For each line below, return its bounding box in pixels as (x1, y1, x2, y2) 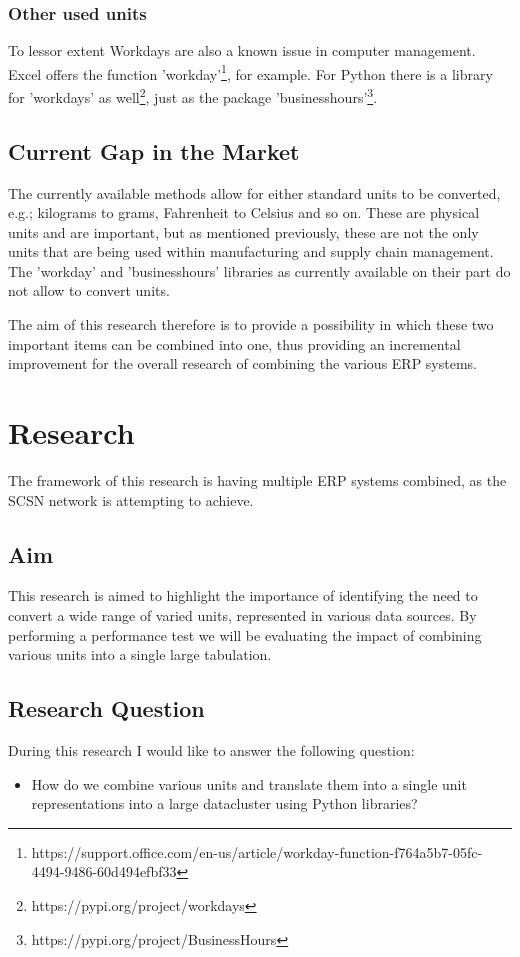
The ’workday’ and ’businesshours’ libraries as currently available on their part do (8, 260, 511, 281)
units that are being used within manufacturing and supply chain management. (8, 241, 494, 262)
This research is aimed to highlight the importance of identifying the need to (8, 585, 478, 606)
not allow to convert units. (8, 280, 170, 301)
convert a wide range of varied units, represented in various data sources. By (8, 604, 477, 625)
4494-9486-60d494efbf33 (31, 861, 177, 882)
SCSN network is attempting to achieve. (8, 489, 254, 510)
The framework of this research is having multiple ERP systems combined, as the (8, 469, 507, 490)
